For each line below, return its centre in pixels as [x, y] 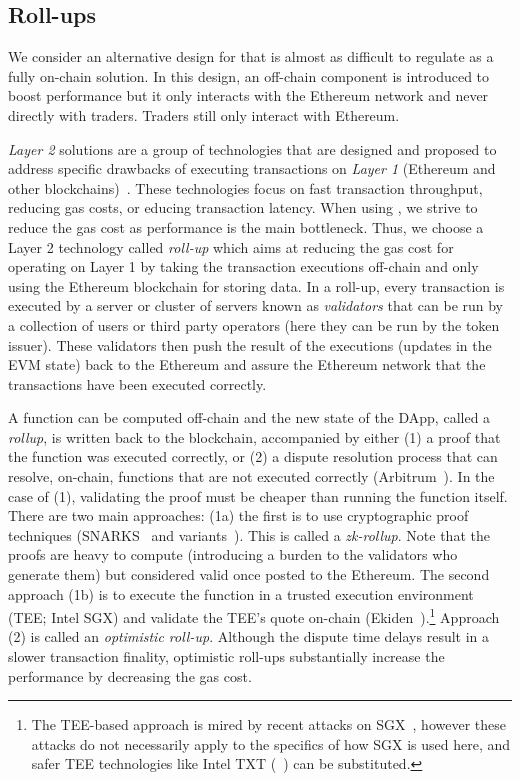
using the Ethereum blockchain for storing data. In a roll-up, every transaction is [256, 285]
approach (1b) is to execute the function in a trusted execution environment [241, 593]
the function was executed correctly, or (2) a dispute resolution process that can [253, 456]
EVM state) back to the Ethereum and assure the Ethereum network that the [247, 364]
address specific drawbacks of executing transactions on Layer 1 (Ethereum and [252, 168]
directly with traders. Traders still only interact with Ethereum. [204, 114]
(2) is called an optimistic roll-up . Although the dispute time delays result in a [249, 636]
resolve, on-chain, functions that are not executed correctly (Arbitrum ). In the [251, 476]
